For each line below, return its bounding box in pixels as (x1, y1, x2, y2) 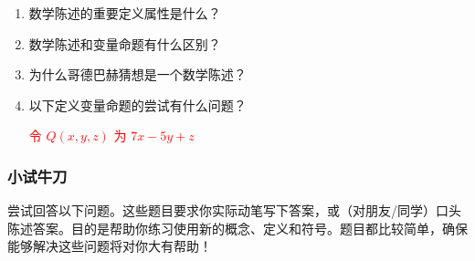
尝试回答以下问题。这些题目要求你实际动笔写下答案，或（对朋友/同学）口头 (7, 201, 461, 220)
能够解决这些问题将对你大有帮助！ (7, 236, 212, 256)
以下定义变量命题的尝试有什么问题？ (28, 95, 247, 114)
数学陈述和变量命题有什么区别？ (28, 34, 221, 53)
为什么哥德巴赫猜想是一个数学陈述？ (28, 65, 247, 84)
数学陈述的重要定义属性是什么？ (28, 4, 221, 22)
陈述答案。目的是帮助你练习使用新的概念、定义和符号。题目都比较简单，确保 (7, 218, 468, 237)
